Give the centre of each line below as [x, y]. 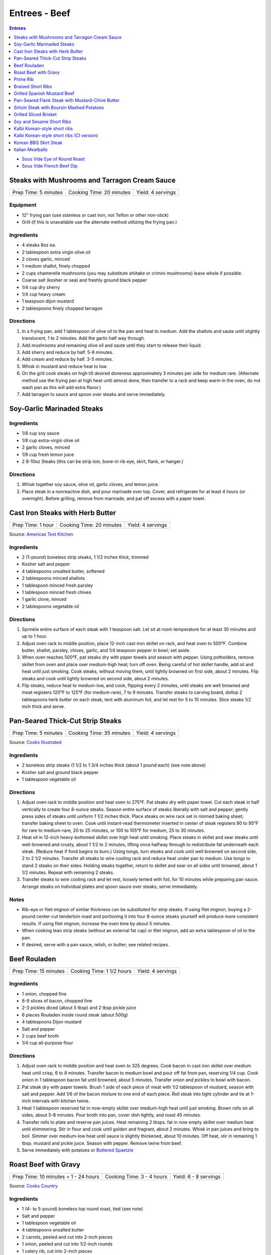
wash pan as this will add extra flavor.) [61, 387]
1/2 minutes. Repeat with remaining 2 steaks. [68, 872]
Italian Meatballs [31, 150]
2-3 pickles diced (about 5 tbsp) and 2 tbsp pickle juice [79, 1008]
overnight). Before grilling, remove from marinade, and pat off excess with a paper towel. [114, 498]
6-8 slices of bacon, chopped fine [57, 1000]
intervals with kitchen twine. [61, 1101]
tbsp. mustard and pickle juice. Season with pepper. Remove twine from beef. [102, 1143]
